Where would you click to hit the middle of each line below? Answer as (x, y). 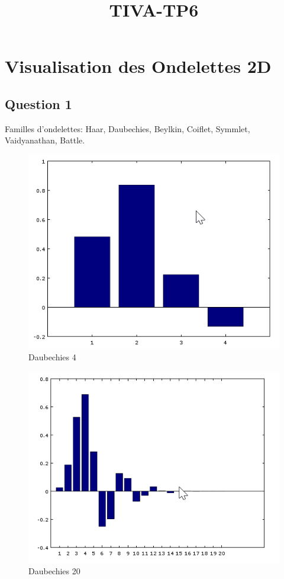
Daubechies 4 (52, 357)
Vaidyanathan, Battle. (45, 140)
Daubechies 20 (54, 571)
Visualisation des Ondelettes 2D (138, 66)
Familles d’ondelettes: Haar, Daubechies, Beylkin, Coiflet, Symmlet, (128, 128)
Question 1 (38, 103)
